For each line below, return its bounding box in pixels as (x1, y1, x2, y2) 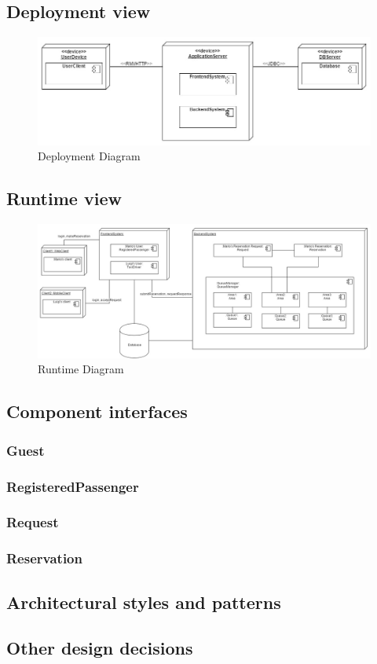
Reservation (6, 548, 82, 568)
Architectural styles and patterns (6, 589, 281, 614)
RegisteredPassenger (6, 476, 139, 496)
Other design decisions (6, 636, 193, 660)
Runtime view (6, 186, 122, 211)
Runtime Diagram (38, 361, 124, 377)
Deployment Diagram (38, 148, 141, 164)
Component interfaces (6, 399, 188, 424)
